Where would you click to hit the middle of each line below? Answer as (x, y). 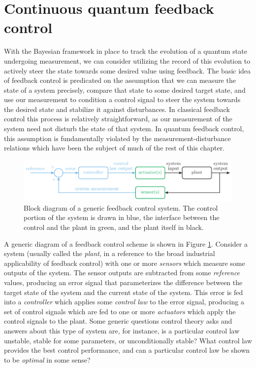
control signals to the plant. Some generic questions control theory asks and (118, 321)
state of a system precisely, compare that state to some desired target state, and (125, 90)
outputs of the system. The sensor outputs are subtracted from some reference (122, 273)
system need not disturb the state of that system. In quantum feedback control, (124, 129)
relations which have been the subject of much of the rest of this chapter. (114, 148)
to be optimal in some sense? (47, 359)
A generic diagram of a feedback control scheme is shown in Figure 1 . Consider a (126, 243)
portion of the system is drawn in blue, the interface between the (122, 217)
